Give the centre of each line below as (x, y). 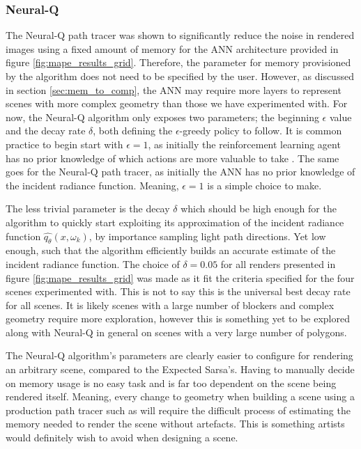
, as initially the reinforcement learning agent (244, 144)
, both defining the (133, 131)
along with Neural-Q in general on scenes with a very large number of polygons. (176, 332)
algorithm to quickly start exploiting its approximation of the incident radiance (175, 222)
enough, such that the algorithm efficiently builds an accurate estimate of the (171, 250)
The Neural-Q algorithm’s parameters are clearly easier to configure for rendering (179, 355)
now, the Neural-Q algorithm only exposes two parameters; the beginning (162, 117)
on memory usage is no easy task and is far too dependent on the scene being (171, 383)
